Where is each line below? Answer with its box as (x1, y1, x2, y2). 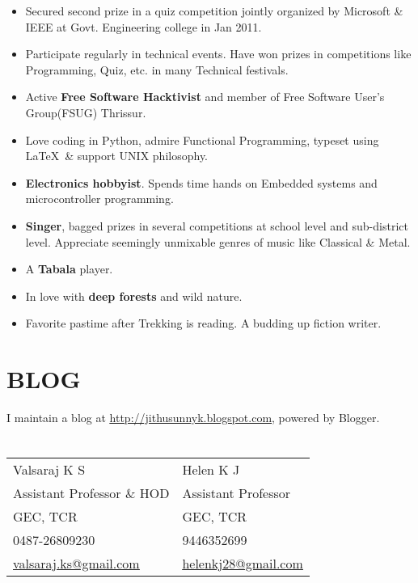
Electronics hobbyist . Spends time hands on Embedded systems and (25, 174, 378, 191)
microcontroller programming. (25, 190, 174, 207)
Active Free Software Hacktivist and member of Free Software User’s (25, 88, 385, 105)
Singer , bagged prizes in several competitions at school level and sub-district (25, 217, 408, 234)
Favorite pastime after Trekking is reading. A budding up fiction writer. (25, 315, 382, 332)
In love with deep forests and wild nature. (25, 287, 243, 304)
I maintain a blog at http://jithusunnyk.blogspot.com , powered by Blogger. (6, 409, 380, 426)
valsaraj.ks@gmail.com (13, 553, 140, 572)
